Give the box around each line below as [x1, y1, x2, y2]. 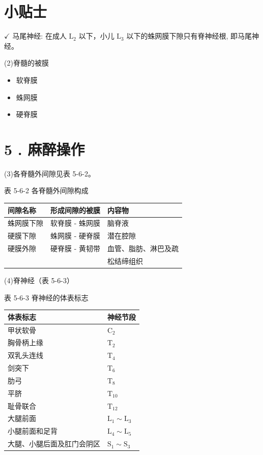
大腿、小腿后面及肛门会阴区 [8, 438, 100, 449]
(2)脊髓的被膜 [4, 57, 49, 68]
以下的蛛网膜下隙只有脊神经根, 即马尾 [126, 31, 252, 41]
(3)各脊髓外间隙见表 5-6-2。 [4, 168, 95, 178]
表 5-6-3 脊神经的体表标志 [4, 292, 89, 302]
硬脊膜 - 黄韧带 [50, 243, 100, 254]
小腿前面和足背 [8, 426, 57, 436]
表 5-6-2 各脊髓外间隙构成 [4, 185, 89, 196]
